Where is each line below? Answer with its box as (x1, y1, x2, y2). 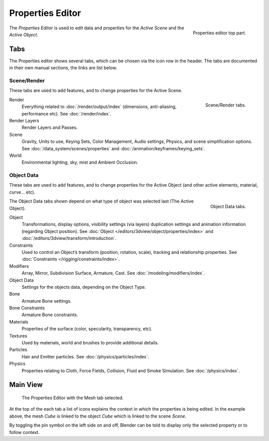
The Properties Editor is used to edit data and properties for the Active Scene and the (9, 25, 184, 31)
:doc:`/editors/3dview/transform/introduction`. (21, 235, 117, 241)
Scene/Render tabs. (205, 102, 246, 108)
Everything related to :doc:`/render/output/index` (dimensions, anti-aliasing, (21, 104, 177, 110)
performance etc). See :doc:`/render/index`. (21, 110, 112, 116)
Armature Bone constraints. (21, 312, 78, 318)
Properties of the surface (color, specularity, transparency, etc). (21, 326, 152, 332)
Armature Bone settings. (21, 298, 72, 304)
